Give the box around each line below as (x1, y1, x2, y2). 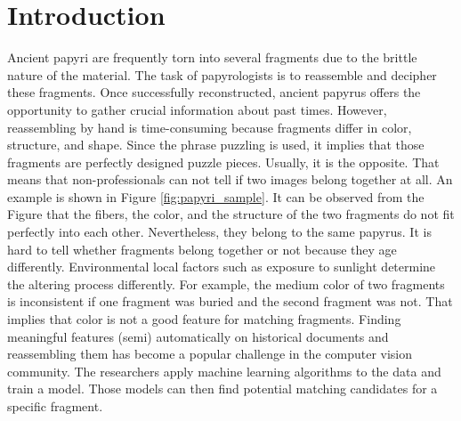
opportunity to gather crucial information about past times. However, (7, 100, 387, 118)
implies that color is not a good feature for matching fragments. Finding (7, 310, 401, 328)
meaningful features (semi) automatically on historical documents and (7, 327, 389, 345)
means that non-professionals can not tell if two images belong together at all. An (7, 170, 453, 189)
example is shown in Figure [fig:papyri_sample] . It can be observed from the (7, 187, 425, 206)
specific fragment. (7, 397, 103, 415)
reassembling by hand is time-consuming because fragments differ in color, (7, 117, 412, 136)
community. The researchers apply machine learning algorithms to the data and (7, 361, 441, 380)
